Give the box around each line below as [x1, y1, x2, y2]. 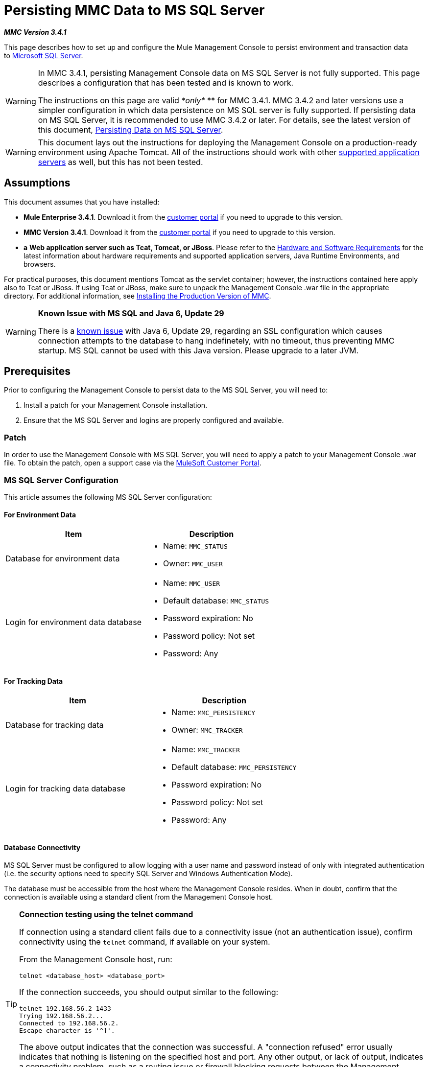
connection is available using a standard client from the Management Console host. [4, 892, 273, 901]
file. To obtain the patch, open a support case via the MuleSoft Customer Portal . [4, 459, 262, 467]
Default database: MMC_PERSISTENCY [171, 762, 297, 772]
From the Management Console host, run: [19, 954, 172, 964]
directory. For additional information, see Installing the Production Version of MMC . [4, 291, 271, 300]
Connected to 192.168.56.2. [19, 1019, 119, 1027]
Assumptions [4, 177, 71, 189]
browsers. [24, 259, 56, 268]
